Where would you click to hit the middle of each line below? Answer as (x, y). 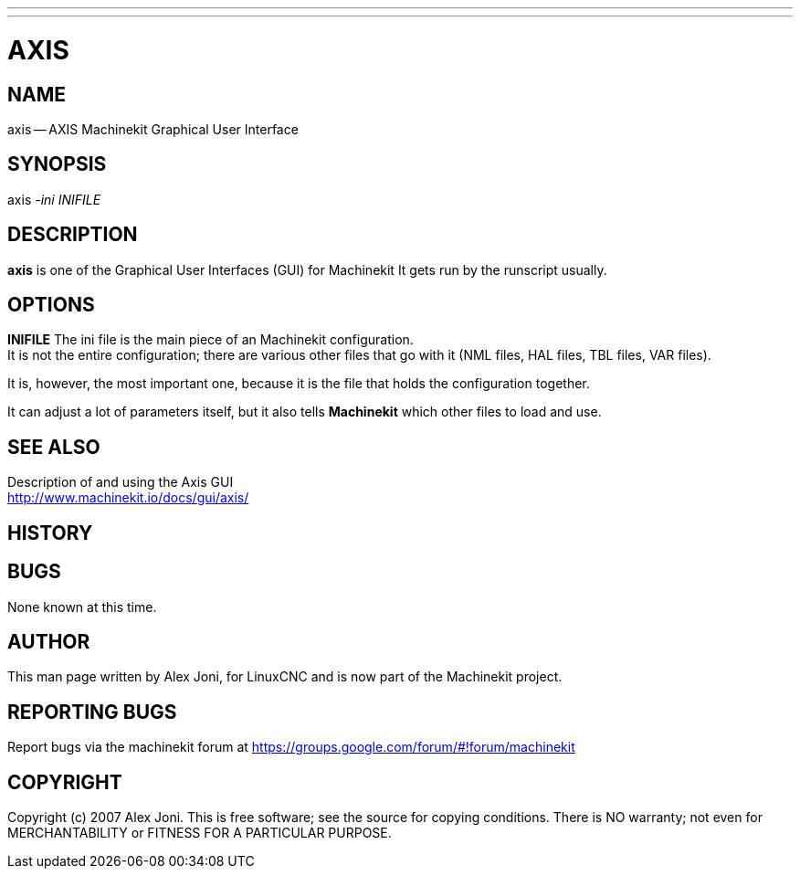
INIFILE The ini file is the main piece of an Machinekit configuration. (211, 340)
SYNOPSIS (57, 164)
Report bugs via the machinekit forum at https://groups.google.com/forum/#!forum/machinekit (291, 747)
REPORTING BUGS (92, 712)
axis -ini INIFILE (54, 199)
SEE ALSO (54, 447)
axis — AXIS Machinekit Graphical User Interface (153, 129)
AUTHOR (49, 641)
